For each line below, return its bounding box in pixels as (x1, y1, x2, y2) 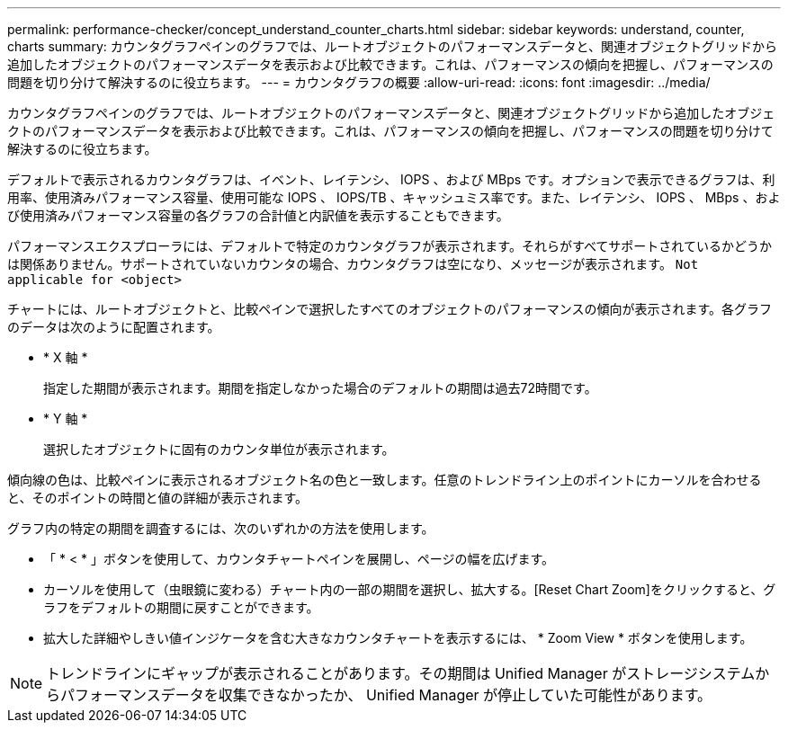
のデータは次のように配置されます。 (7, 319, 220, 334)
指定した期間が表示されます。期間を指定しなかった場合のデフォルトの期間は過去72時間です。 (43, 380, 597, 396)
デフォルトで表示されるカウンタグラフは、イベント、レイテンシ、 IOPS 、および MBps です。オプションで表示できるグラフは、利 (7, 172, 775, 187)
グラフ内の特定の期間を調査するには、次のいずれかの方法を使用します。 (7, 521, 434, 536)
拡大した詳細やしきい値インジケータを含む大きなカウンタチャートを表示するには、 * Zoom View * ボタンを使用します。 (43, 630, 753, 645)
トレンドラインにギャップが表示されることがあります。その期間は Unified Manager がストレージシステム (46, 664, 756, 682)
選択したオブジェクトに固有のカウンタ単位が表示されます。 (43, 441, 395, 457)
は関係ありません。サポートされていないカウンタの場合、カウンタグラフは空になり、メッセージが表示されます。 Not (7, 256, 699, 272)
